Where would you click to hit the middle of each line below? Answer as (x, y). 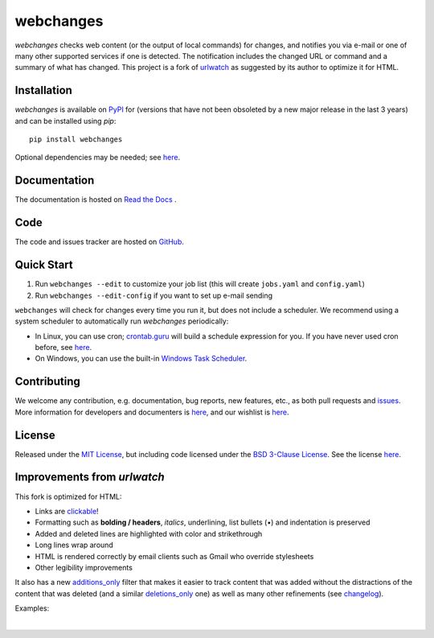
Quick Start (44, 265)
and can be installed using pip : (66, 121)
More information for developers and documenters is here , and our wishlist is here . (152, 412)
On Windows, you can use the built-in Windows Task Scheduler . (141, 359)
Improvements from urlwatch (90, 477)
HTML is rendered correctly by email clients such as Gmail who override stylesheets (174, 556)
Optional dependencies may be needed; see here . (98, 158)
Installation (43, 91)
